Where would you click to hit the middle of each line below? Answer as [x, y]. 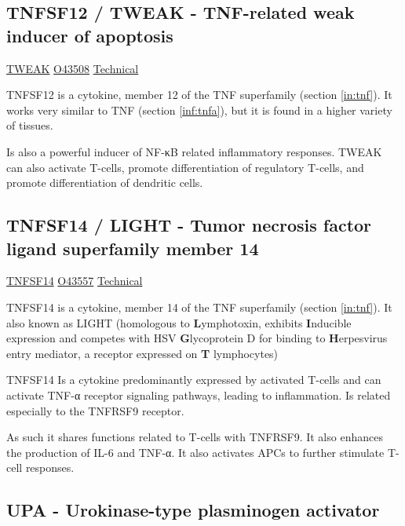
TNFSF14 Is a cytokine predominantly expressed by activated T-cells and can [194, 380]
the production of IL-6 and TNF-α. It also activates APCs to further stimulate [195, 452]
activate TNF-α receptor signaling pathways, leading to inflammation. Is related [199, 394]
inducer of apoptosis [90, 35]
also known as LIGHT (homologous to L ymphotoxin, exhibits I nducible [179, 322]
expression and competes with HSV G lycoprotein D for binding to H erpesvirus [197, 338]
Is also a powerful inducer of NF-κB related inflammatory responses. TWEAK [194, 151]
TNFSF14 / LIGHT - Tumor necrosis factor [189, 225]
